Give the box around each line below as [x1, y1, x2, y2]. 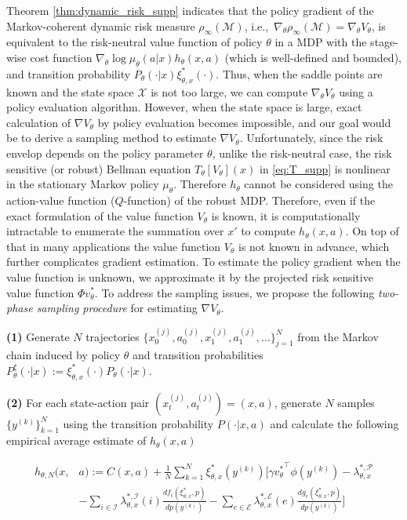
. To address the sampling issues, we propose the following [94, 284, 375, 300]
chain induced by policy [6, 347, 121, 363]
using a [339, 83, 373, 100]
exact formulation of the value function [6, 207, 194, 224]
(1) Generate [6, 328, 70, 344]
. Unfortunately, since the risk [239, 129, 383, 146]
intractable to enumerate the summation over [6, 223, 224, 239]
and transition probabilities [132, 347, 263, 363]
